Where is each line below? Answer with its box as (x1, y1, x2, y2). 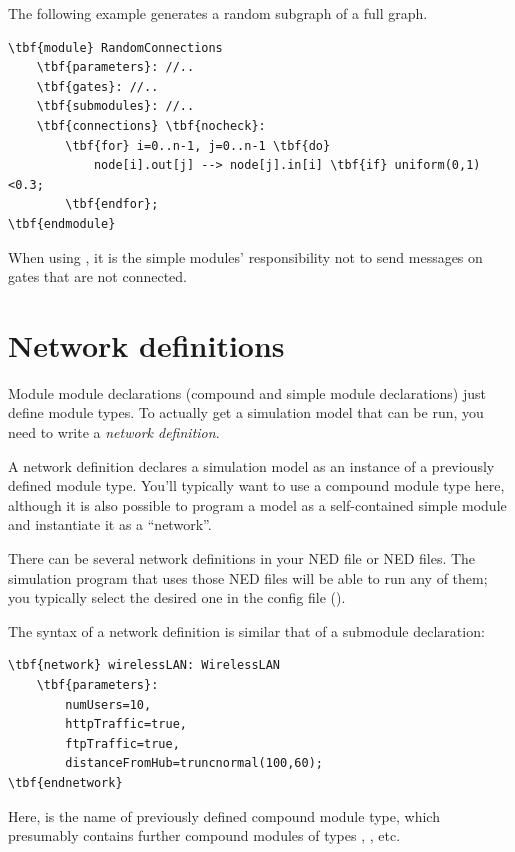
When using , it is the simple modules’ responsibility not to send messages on (8, 246, 483, 267)
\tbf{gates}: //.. (36, 79, 159, 94)
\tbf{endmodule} (8, 216, 116, 231)
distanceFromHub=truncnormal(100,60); (65, 756, 323, 771)
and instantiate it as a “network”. (8, 514, 212, 535)
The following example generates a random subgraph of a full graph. (8, 3, 428, 23)
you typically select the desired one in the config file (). (8, 587, 346, 608)
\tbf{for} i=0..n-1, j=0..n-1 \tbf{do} (65, 138, 331, 153)
